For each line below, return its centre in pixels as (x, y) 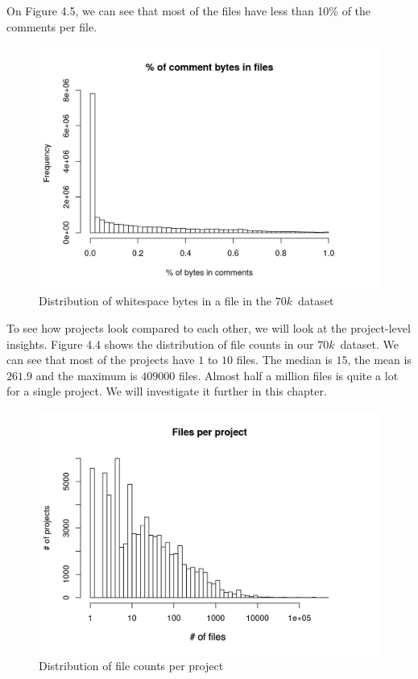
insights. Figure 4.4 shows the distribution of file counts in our (160, 344)
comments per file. (52, 26)
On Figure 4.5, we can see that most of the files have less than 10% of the (189, 10)
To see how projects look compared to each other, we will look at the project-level (209, 328)
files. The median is (284, 360)
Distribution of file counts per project (131, 666)
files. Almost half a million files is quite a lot (288, 375)
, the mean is (379, 360)
